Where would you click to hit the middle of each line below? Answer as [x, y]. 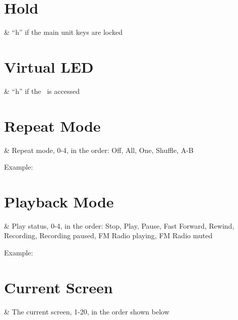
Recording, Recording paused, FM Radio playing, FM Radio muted [108, 235]
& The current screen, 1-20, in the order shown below [87, 311]
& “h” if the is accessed [42, 91]
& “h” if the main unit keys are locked [63, 32]
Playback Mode [59, 201]
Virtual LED [49, 66]
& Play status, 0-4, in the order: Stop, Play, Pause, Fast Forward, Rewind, [119, 225]
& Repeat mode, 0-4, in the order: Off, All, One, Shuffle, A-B [99, 150]
